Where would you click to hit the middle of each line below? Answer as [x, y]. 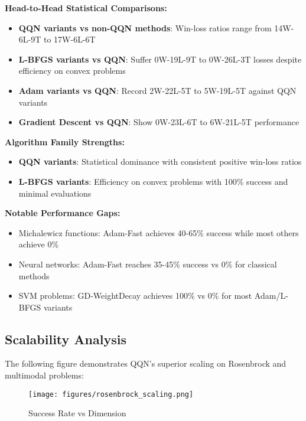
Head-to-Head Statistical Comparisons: [86, 8]
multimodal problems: [44, 375]
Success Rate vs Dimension [77, 413]
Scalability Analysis [66, 339]
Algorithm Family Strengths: [65, 141]
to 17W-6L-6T [69, 39]
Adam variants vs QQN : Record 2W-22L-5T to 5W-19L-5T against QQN [157, 90]
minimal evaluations [55, 193]
